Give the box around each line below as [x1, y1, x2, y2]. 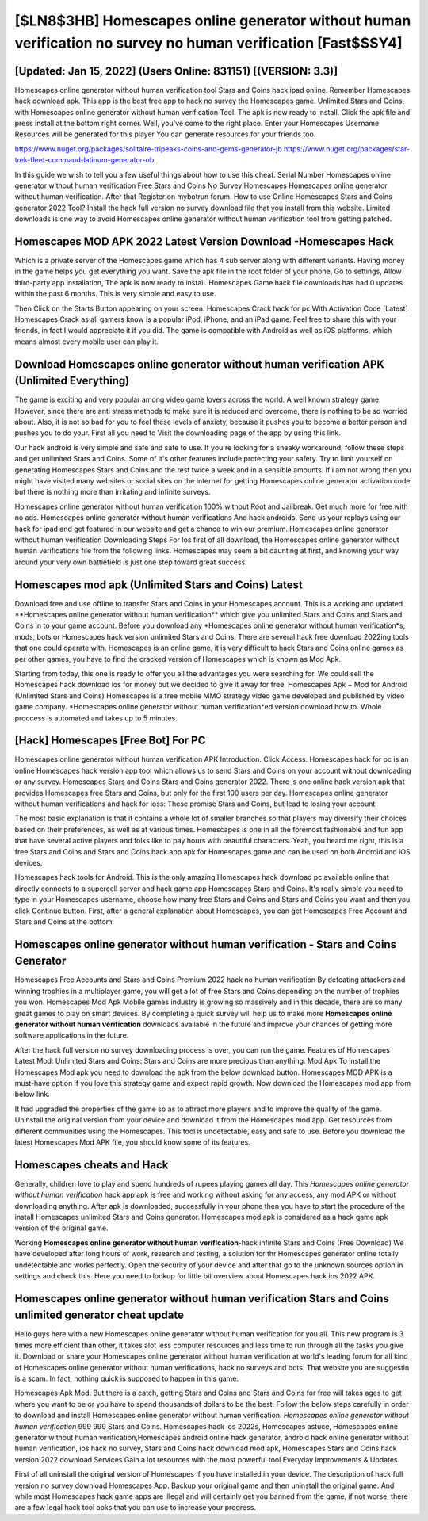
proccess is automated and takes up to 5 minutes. [14, 713, 178, 723]
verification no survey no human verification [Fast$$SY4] [14, 34, 403, 52]
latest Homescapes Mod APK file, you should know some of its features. [14, 1137, 251, 1147]
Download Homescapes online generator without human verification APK [14, 357, 384, 371]
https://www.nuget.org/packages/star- [283, 143, 411, 154]
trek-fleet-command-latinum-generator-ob [14, 155, 155, 165]
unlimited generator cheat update [14, 1309, 185, 1322]
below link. [14, 1090, 51, 1099]
